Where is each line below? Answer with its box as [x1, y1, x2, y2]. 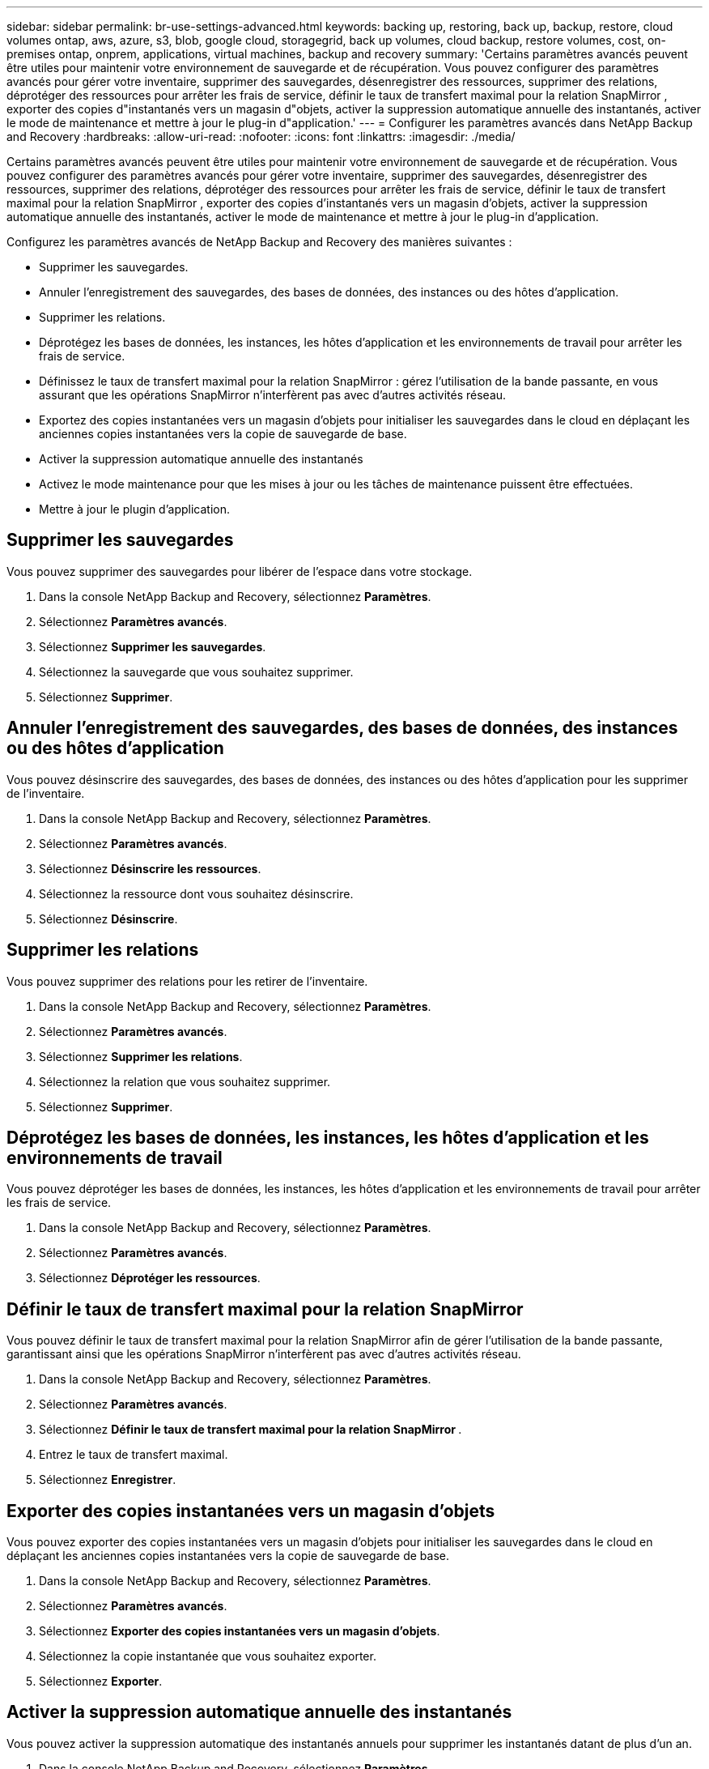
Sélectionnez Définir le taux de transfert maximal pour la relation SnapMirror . [39, 1422, 462, 1437]
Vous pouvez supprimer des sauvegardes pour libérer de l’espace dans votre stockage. [6, 564, 473, 578]
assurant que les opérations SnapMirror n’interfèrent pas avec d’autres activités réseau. [39, 388, 507, 402]
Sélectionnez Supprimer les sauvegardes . [39, 639, 266, 654]
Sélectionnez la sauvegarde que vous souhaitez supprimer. [39, 664, 354, 679]
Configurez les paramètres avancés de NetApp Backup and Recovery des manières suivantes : [6, 235, 512, 249]
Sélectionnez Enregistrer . [39, 1473, 176, 1487]
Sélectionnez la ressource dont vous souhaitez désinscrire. [39, 886, 354, 901]
